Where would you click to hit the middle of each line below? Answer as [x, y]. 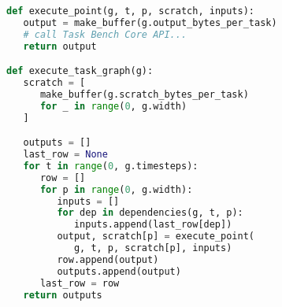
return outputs [63, 295]
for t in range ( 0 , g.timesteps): [111, 166]
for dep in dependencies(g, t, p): [150, 213]
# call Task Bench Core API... [105, 34]
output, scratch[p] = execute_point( [156, 237]
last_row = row [80, 283]
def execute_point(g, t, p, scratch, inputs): [130, 11]
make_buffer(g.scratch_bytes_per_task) [144, 94]
